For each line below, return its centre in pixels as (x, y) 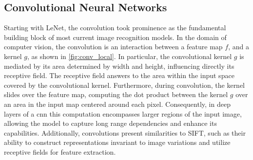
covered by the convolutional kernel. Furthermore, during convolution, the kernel (125, 85)
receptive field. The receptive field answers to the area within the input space (119, 75)
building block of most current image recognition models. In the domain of (115, 37)
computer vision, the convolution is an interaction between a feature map (113, 47)
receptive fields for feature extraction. (60, 151)
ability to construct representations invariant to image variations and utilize (117, 142)
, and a (239, 47)
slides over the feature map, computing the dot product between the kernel (116, 94)
